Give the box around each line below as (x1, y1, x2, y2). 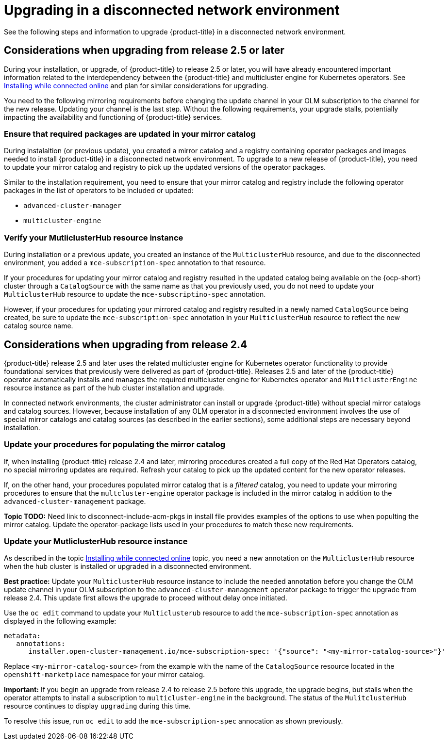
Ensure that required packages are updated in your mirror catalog (4, 129, 256, 139)
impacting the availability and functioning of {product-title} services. (4, 113, 222, 121)
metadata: (4, 632, 41, 640)
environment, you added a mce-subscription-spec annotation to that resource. (4, 259, 266, 267)
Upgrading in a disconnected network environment (4, 2, 340, 18)
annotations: (16, 640, 66, 648)
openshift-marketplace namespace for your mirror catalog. (4, 670, 205, 679)
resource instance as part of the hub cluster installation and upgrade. (4, 383, 225, 392)
